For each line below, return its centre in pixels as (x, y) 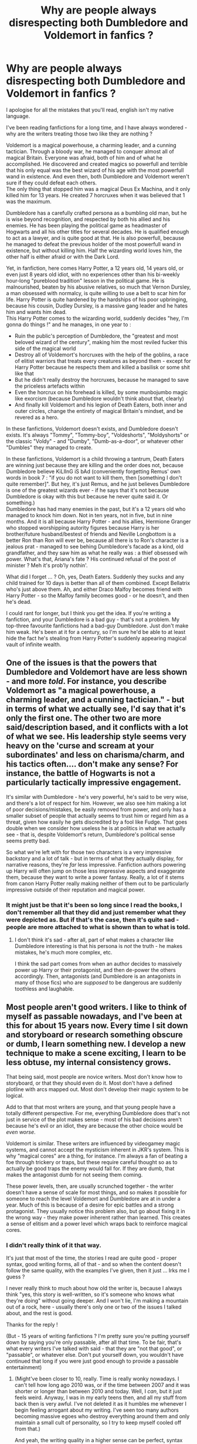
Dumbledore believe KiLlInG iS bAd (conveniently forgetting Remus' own (93, 471)
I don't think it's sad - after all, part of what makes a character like (94, 940)
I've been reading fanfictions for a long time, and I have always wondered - (97, 127)
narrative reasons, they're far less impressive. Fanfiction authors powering (96, 864)
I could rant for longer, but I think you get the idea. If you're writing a (89, 613)
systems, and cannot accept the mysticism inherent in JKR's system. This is (98, 1149)
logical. (15, 1095)
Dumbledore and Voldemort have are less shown (97, 672)
